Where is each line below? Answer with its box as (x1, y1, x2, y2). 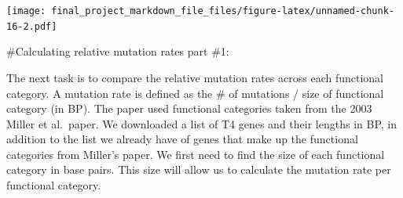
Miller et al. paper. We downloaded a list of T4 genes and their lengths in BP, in (6, 115, 397, 131)
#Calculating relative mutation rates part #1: (6, 43, 229, 59)
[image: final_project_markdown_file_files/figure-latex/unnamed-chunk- (6, 5, 394, 16)
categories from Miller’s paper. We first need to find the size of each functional (6, 146, 385, 162)
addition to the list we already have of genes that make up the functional (6, 131, 358, 147)
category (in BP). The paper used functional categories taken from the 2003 (6, 100, 372, 117)
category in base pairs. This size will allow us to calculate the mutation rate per (6, 161, 391, 178)
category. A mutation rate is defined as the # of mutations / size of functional (6, 85, 384, 101)
